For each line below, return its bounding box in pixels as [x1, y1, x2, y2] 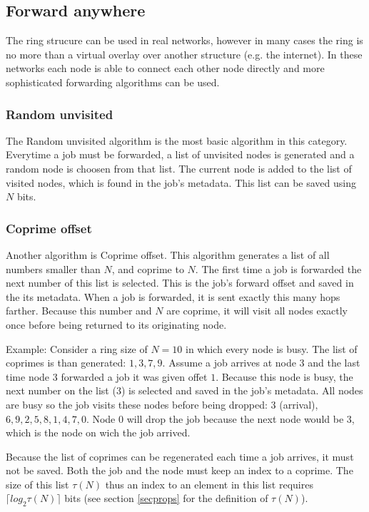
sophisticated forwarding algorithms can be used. [6, 74, 220, 89]
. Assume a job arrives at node [162, 355, 296, 370]
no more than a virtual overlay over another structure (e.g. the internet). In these [6, 46, 363, 61]
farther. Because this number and [6, 303, 152, 318]
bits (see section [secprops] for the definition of [64, 491, 268, 506]
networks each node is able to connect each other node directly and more [6, 61, 325, 76]
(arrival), [279, 396, 318, 411]
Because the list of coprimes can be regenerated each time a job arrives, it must [6, 449, 354, 464]
